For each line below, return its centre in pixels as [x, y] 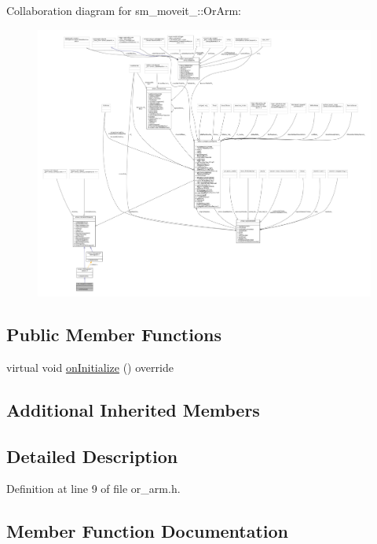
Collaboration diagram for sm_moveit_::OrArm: [124, 10]
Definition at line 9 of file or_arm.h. [93, 489]
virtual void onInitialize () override [90, 367]
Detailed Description [92, 456]
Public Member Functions [114, 334]
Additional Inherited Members [133, 409]
